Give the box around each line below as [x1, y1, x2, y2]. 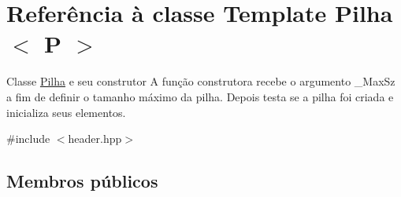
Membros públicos [6, 169, 158, 193]
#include [6, 130, 50, 147]
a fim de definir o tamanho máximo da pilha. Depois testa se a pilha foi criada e [6, 88, 394, 104]
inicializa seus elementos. [6, 104, 126, 120]
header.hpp [68, 130, 122, 147]
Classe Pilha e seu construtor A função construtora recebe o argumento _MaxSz [6, 73, 395, 89]
